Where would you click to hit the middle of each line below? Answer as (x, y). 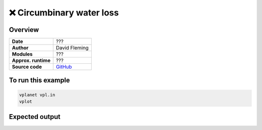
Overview (24, 30)
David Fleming (72, 48)
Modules (22, 54)
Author (20, 48)
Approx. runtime (31, 60)
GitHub (64, 67)
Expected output (35, 117)
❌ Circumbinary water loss (64, 13)
